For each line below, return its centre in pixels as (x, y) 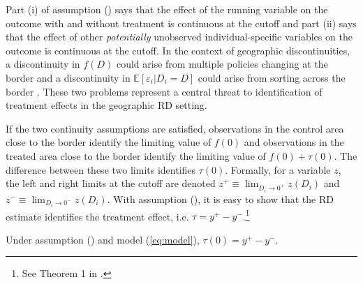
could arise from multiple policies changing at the (222, 64)
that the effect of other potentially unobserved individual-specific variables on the (179, 37)
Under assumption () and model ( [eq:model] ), (103, 239)
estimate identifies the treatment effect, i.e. (97, 216)
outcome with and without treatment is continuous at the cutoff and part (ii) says (181, 23)
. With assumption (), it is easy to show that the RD (220, 199)
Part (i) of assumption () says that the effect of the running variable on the (167, 9)
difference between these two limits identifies (101, 169)
